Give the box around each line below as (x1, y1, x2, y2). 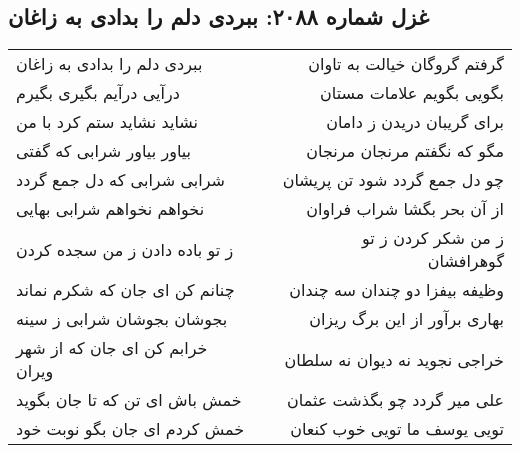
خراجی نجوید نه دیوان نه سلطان (284, 347, 504, 371)
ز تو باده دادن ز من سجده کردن (16, 237, 234, 261)
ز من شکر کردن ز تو (362, 226, 504, 250)
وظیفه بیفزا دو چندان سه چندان (289, 278, 504, 302)
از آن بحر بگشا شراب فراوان (306, 197, 504, 221)
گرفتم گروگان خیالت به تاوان (308, 52, 504, 76)
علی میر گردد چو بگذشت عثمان (287, 388, 504, 412)
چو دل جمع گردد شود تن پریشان (282, 168, 504, 192)
